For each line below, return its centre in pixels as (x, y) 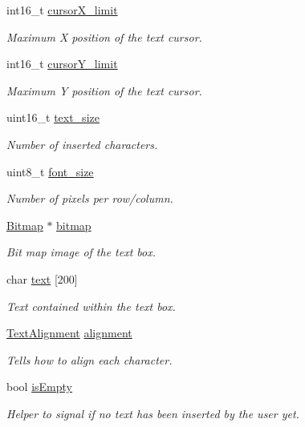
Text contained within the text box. (91, 306)
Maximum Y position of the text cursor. (104, 90)
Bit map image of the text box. (81, 252)
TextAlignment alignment (69, 333)
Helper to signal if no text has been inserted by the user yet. (153, 413)
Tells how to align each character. (89, 359)
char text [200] (42, 278)
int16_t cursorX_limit (62, 10)
